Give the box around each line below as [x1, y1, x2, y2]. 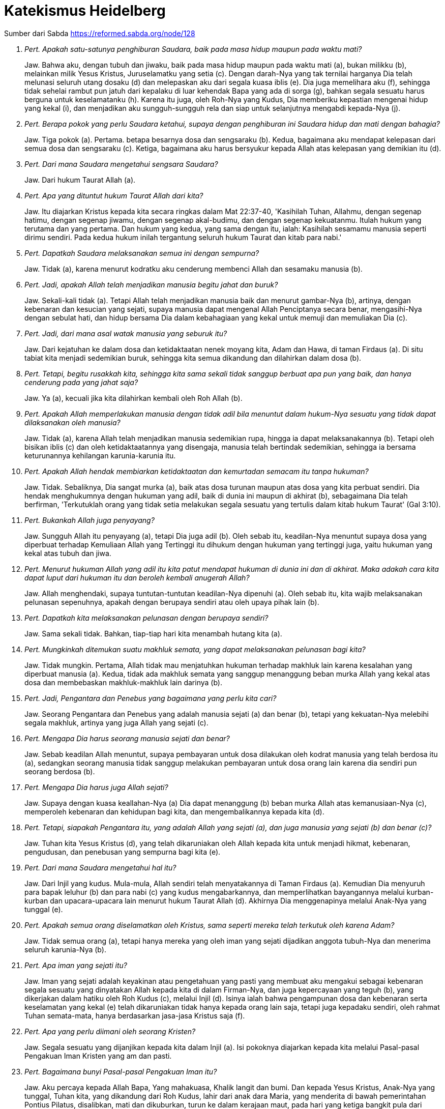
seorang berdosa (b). [24, 767, 95, 776]
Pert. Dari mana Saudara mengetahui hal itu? [24, 863, 176, 872]
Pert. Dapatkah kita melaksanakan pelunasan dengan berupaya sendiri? [24, 613, 269, 622]
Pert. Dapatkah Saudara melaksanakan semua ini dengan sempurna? [24, 248, 259, 257]
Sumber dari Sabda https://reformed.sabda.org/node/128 [4, 28, 195, 38]
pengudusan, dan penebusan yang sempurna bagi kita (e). [24, 847, 221, 856]
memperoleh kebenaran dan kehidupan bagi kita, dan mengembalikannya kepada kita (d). [24, 807, 324, 816]
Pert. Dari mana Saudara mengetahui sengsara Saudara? [24, 159, 218, 168]
